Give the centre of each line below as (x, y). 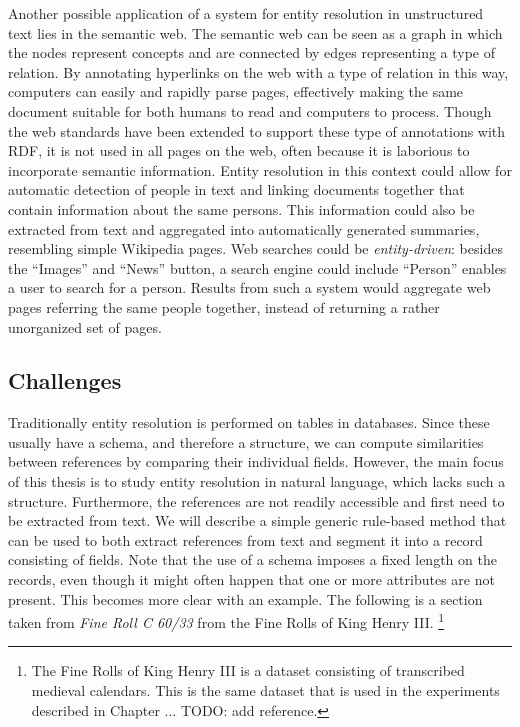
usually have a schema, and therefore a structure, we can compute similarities (246, 441)
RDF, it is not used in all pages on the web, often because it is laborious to (239, 150)
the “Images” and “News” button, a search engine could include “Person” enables (257, 267)
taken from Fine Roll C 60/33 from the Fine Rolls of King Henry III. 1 (226, 620)
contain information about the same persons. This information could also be (241, 208)
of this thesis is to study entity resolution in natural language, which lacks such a (257, 481)
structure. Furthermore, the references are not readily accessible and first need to (256, 500)
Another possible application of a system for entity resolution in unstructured (246, 13)
